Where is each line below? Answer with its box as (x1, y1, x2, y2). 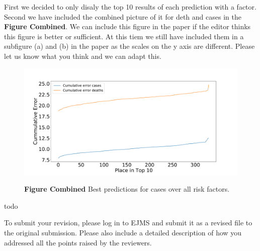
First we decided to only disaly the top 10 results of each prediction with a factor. (4, 2, 256, 12)
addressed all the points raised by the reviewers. (4, 237, 152, 247)
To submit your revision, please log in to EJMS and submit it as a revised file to (4, 217, 252, 228)
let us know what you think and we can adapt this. (4, 50, 161, 61)
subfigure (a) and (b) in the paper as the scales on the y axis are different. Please (4, 41, 255, 51)
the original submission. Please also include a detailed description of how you (4, 227, 242, 237)
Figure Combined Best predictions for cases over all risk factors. (24, 184, 230, 194)
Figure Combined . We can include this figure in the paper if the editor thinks (4, 21, 251, 32)
